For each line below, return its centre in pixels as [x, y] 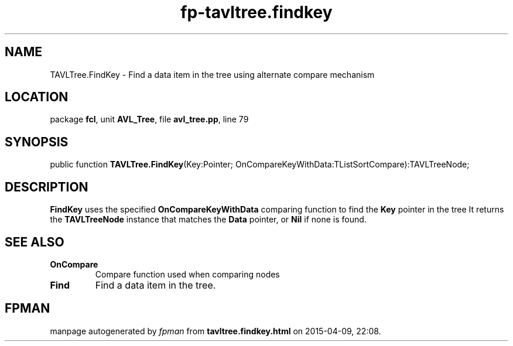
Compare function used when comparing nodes [187, 274]
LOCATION [37, 97]
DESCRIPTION [47, 187]
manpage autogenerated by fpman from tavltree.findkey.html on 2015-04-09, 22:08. [216, 331]
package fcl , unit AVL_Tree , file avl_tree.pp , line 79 [149, 119]
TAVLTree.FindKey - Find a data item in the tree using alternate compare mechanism [212, 74]
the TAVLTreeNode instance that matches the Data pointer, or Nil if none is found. [208, 220]
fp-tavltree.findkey [256, 12]
